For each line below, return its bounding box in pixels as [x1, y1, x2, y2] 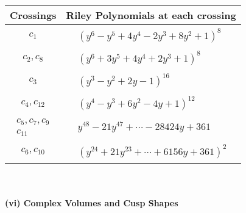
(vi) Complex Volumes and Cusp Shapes [5, 197, 178, 209]
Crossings [10, 8, 57, 22]
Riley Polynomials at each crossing [66, 8, 236, 22]
